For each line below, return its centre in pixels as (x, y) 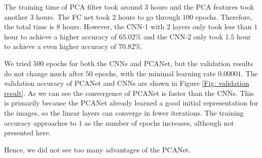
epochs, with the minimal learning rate (155, 73)
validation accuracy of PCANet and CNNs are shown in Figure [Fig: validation (127, 83)
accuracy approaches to (40, 122)
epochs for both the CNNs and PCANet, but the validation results (150, 63)
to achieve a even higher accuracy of (60, 46)
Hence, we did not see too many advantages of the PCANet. (98, 149)
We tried (17, 63)
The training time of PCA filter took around (73, 7)
